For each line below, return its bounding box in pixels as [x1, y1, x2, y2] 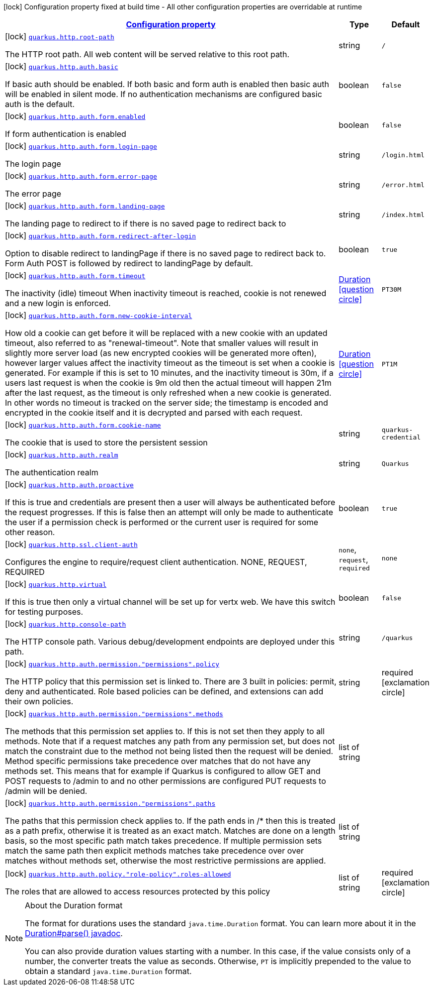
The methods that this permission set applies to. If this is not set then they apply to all [5, 726, 325, 736]
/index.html [381, 211, 425, 219]
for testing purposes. [5, 607, 84, 617]
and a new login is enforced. [5, 298, 111, 308]
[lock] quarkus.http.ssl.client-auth [5, 539, 138, 549]
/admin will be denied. [5, 786, 87, 796]
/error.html [381, 181, 425, 189]
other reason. [5, 527, 55, 537]
